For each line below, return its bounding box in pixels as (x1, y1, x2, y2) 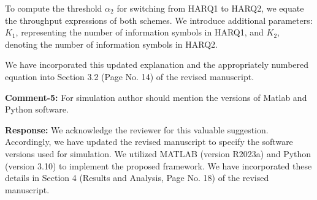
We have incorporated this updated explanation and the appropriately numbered (5, 58, 309, 71)
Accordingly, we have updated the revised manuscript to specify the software (5, 135, 293, 148)
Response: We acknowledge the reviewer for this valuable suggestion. (5, 123, 269, 136)
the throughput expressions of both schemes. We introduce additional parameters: (5, 13, 313, 26)
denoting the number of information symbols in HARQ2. (5, 37, 218, 50)
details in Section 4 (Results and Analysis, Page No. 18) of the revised (5, 171, 269, 184)
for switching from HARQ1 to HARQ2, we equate (116, 2, 304, 14)
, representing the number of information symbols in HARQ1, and (15, 26, 264, 39)
